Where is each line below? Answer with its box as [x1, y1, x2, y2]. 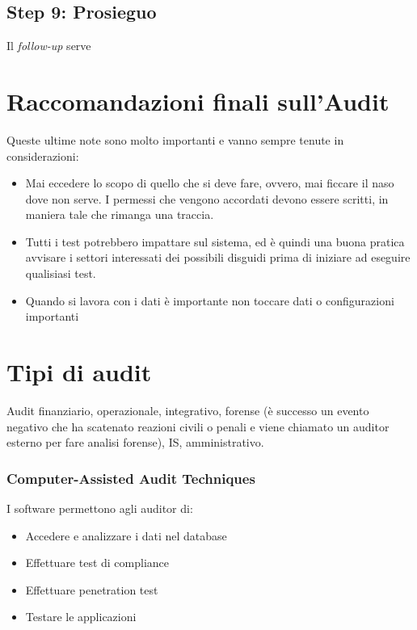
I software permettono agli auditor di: [6, 499, 193, 516]
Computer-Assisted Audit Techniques [6, 468, 255, 488]
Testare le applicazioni [25, 608, 137, 625]
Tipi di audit [6, 355, 152, 388]
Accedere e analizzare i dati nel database [25, 527, 227, 544]
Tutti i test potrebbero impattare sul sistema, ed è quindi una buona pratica [25, 233, 405, 250]
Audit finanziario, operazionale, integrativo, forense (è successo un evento [6, 401, 369, 418]
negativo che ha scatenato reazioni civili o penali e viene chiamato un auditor [6, 418, 390, 435]
